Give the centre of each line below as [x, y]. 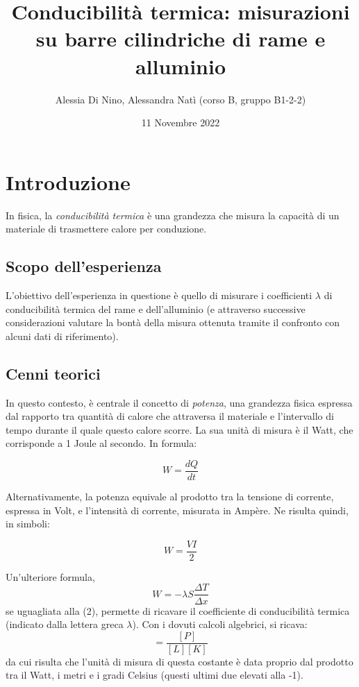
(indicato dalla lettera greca [65, 624]
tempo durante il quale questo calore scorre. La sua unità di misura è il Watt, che [179, 429]
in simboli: [28, 524]
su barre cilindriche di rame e [181, 39]
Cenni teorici [53, 373]
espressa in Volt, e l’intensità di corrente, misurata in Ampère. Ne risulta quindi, [177, 510]
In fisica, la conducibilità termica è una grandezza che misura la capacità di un [173, 215]
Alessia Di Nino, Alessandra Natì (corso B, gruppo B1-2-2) [181, 99]
